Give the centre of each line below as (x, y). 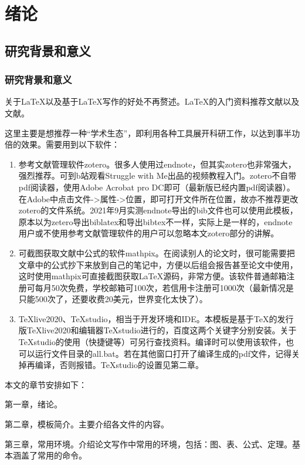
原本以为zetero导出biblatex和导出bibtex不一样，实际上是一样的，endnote (155, 221)
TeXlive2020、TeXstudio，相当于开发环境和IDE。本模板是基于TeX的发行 (156, 318)
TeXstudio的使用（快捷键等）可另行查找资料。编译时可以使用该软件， (152, 342)
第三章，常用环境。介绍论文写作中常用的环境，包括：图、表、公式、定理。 (148, 444)
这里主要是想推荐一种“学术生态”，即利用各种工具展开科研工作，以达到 (140, 133)
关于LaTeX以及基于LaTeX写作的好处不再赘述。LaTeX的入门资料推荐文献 (144, 101)
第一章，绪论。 (33, 404)
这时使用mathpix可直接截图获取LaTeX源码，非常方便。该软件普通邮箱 (152, 276)
